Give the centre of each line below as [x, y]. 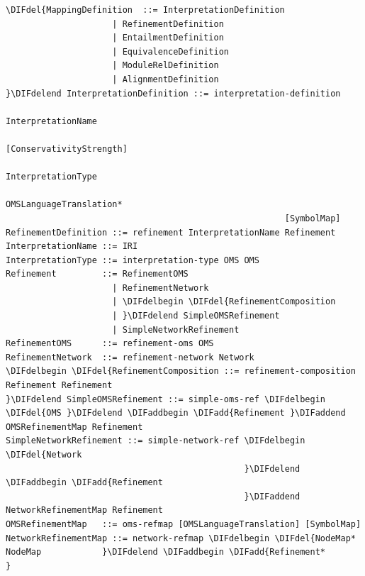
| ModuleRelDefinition [165, 66]
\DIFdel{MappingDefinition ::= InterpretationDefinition [145, 10]
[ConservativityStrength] [67, 149]
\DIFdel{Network [44, 455]
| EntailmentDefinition [168, 38]
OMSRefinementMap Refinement [74, 427]
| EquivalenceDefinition [170, 51]
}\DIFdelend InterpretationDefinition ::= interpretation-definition [173, 93]
